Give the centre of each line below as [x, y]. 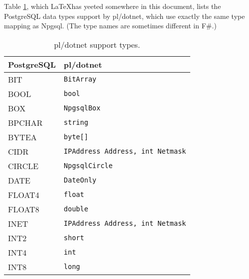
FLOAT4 [24, 194]
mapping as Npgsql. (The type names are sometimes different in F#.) [110, 26]
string [76, 123]
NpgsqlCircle [88, 166]
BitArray [80, 79]
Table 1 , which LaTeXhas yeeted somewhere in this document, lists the [113, 6]
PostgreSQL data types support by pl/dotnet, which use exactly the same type [124, 16]
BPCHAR [25, 122]
